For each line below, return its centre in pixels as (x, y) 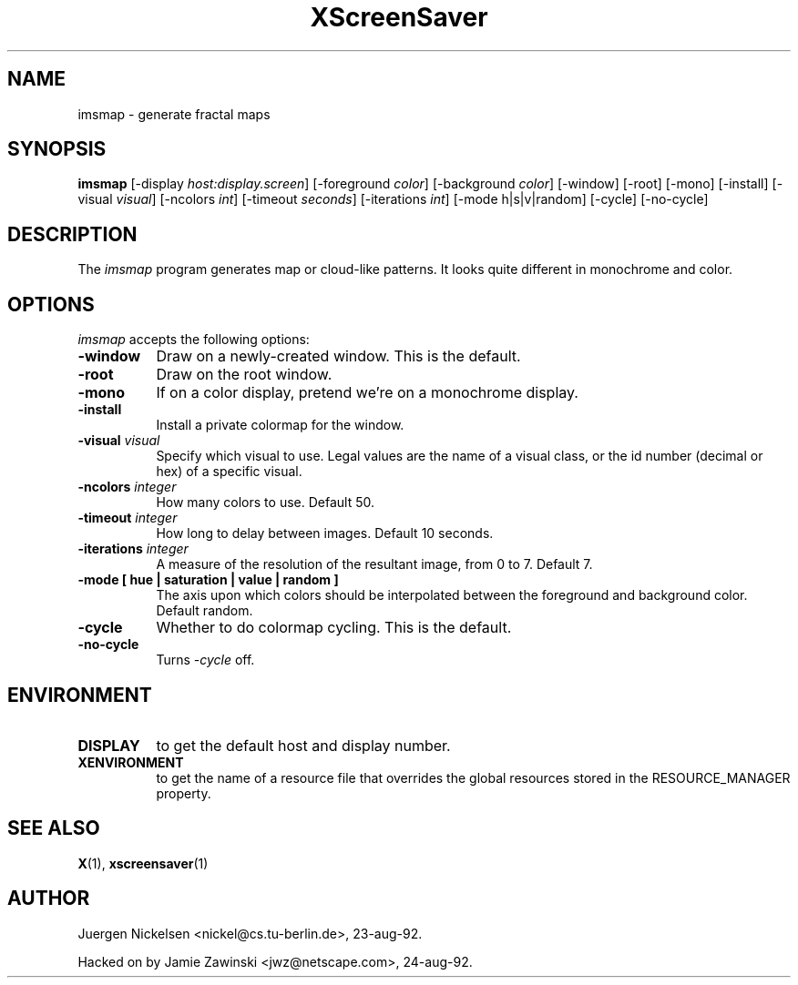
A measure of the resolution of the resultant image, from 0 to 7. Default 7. (374, 564)
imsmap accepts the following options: (194, 340)
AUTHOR (49, 899)
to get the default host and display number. (303, 745)
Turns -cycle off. (205, 660)
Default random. (205, 611)
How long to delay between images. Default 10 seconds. (325, 533)
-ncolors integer (127, 487)
